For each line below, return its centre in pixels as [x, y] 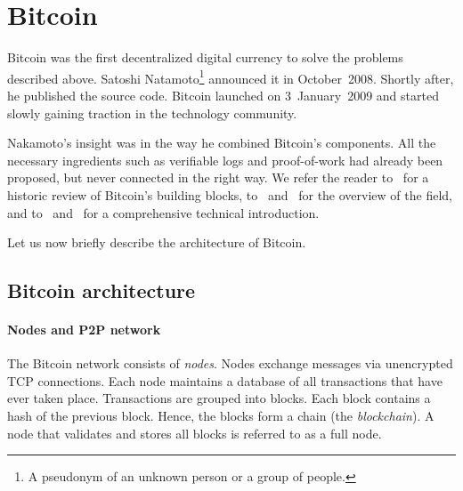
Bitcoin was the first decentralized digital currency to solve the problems [205, 57]
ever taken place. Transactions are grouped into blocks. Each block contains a [219, 398]
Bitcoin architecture [102, 290]
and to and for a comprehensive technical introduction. [163, 212]
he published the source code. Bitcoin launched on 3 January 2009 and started [223, 95]
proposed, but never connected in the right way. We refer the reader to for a [218, 177]
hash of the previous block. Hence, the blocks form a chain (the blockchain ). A [221, 416]
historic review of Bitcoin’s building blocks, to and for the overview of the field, [230, 194]
